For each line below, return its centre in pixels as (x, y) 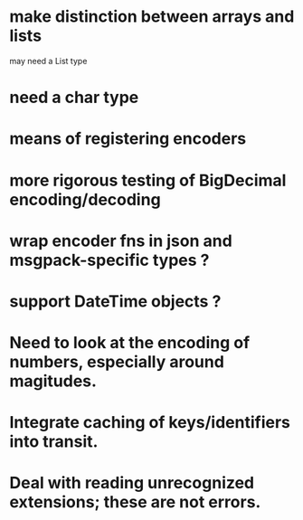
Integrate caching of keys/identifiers (150, 423)
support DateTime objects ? (115, 301)
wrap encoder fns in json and (121, 241)
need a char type (74, 98)
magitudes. (53, 381)
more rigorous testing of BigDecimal (148, 180)
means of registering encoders (128, 139)
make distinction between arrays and (152, 17)
